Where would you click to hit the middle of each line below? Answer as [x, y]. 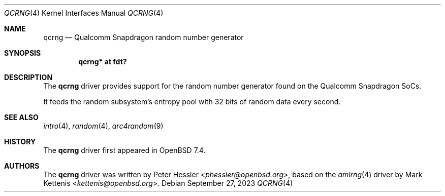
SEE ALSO [21, 117]
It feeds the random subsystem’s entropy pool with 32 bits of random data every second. [192, 102]
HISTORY [20, 142]
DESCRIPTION [28, 77]
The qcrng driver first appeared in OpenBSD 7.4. [124, 150]
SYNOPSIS [23, 53]
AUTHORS [22, 166]
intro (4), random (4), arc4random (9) [103, 126]
